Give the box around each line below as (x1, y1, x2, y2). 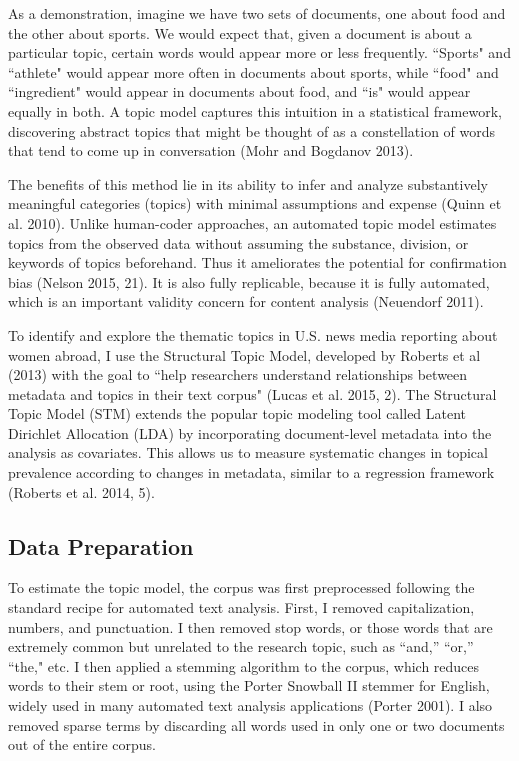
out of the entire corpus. (8, 734, 156, 755)
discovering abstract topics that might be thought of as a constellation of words (8, 120, 496, 141)
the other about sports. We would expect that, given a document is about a (8, 22, 472, 43)
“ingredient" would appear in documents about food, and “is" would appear (8, 81, 471, 102)
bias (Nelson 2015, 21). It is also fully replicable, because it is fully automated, (8, 271, 490, 292)
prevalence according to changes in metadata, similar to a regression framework (8, 462, 495, 483)
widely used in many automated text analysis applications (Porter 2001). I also (8, 695, 493, 716)
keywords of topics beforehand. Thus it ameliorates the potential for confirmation (8, 252, 507, 273)
